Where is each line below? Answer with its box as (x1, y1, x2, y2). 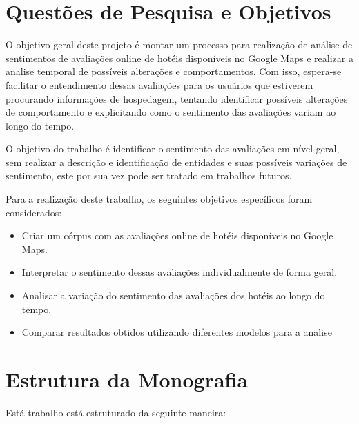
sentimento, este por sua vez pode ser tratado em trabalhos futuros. (6, 168, 292, 183)
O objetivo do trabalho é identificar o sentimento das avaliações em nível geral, (6, 141, 340, 156)
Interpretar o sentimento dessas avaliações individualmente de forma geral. (21, 265, 338, 279)
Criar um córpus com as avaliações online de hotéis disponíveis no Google (21, 228, 333, 243)
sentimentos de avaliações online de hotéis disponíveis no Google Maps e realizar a (6, 50, 353, 65)
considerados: (6, 205, 62, 219)
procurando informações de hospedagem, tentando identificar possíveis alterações (6, 91, 348, 105)
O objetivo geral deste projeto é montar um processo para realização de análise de (6, 37, 353, 52)
